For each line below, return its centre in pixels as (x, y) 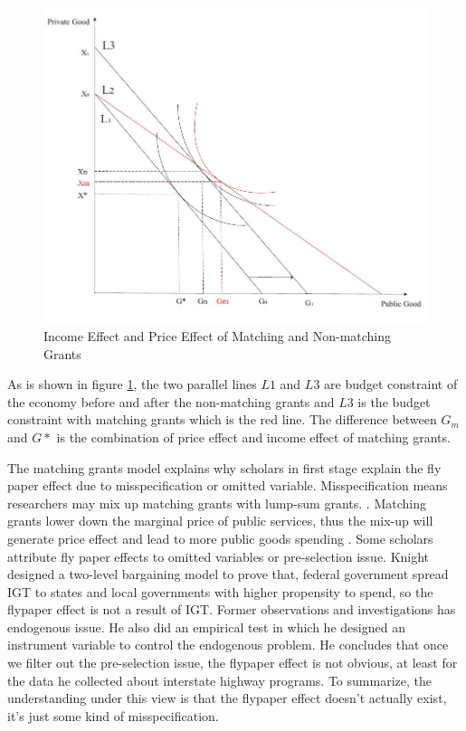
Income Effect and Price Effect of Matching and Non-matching (218, 335)
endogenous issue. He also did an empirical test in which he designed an (206, 627)
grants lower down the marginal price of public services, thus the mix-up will (220, 521)
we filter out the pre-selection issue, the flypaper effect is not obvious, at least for (233, 663)
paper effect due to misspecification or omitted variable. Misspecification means (228, 485)
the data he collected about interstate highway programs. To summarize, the (219, 680)
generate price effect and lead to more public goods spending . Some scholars (220, 538)
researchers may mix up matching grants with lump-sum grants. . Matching (217, 503)
